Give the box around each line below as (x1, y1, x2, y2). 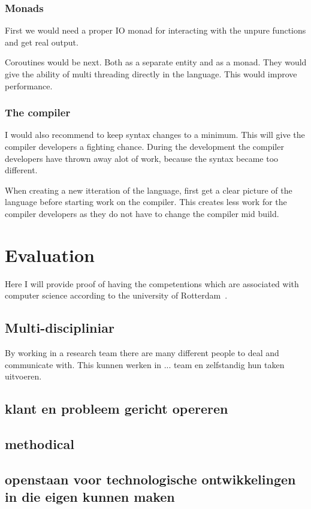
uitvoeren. (5, 370, 42, 382)
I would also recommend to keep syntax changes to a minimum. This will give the (5, 128, 305, 141)
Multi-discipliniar (5, 318, 114, 337)
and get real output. (5, 35, 78, 48)
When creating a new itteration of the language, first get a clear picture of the (5, 183, 292, 196)
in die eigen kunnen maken (5, 487, 175, 506)
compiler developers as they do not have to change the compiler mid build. (5, 207, 279, 219)
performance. (5, 79, 53, 92)
